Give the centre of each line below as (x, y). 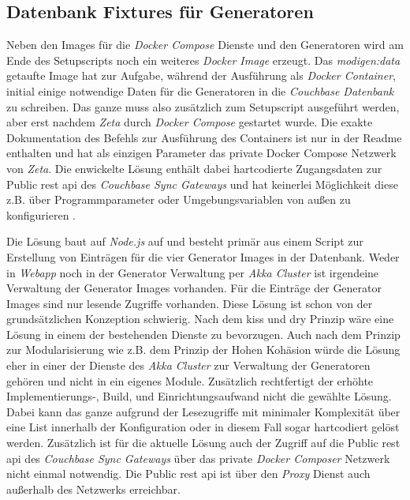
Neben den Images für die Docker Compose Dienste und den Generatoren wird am (205, 45)
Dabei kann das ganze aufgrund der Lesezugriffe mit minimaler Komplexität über (203, 411)
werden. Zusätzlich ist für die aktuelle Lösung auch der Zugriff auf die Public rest (203, 443)
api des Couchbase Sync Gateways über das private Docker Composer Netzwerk (198, 458)
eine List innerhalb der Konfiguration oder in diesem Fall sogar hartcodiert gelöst (203, 427)
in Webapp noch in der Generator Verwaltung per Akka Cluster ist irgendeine (193, 272)
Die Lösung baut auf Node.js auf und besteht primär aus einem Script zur (185, 241)
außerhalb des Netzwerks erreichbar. (93, 489)
